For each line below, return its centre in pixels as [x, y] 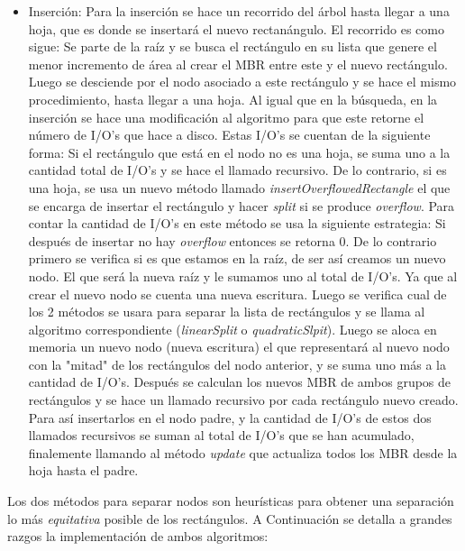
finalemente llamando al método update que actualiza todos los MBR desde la [243, 452]
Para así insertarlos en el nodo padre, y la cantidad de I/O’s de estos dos [230, 417]
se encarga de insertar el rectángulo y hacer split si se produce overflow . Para [242, 205]
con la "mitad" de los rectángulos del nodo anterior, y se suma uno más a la [237, 364]
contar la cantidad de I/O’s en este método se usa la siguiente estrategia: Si [237, 223]
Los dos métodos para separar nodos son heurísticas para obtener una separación [231, 501]
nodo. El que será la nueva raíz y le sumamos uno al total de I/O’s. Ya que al [243, 275]
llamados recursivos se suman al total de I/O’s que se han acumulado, [221, 435]
